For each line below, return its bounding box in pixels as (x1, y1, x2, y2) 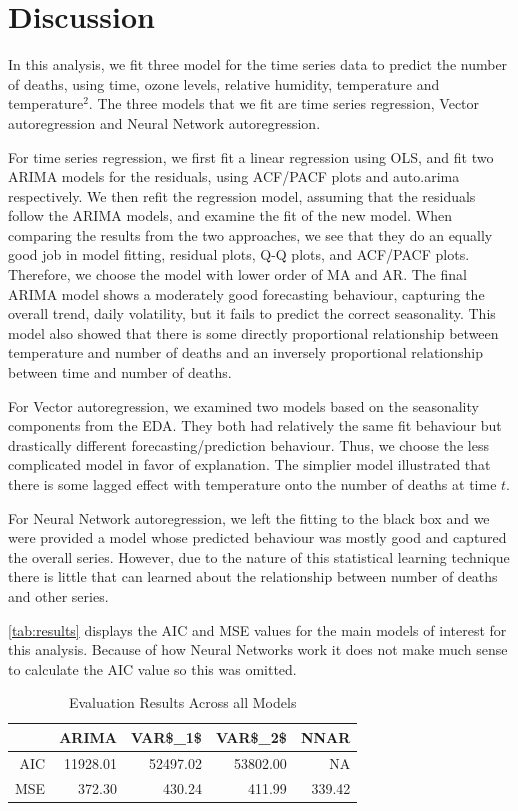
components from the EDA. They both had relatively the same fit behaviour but (8, 415, 502, 436)
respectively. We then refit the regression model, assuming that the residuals (8, 185, 476, 206)
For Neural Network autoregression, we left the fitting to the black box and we (8, 507, 490, 528)
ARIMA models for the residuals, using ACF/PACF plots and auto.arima (8, 166, 460, 187)
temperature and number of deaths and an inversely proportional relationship (8, 342, 484, 363)
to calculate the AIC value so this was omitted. (8, 658, 297, 679)
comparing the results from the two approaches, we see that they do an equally (8, 224, 493, 245)
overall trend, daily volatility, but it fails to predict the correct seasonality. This (8, 303, 496, 324)
